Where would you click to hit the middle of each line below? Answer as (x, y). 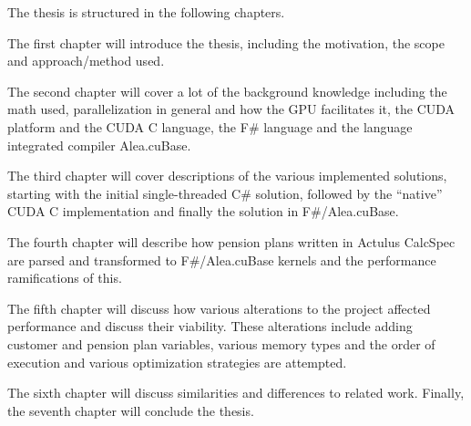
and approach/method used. (86, 61)
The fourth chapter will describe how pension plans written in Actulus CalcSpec (231, 241)
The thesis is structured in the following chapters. (146, 12)
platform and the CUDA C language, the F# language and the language (210, 126)
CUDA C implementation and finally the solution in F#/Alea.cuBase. (203, 211)
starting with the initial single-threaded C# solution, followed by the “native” (225, 193)
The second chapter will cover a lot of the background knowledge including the (227, 91)
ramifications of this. (65, 278)
